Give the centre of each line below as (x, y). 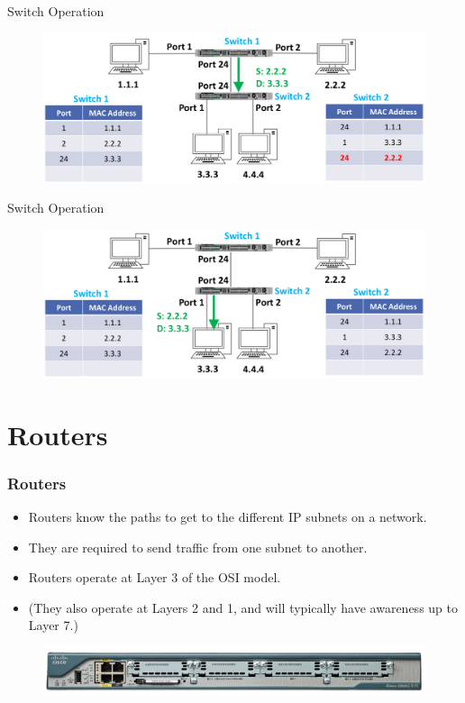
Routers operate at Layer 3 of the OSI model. (155, 577)
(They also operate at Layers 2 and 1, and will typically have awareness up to (243, 607)
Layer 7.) (53, 625)
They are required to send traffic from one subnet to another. (198, 547)
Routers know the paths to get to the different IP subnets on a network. (228, 516)
